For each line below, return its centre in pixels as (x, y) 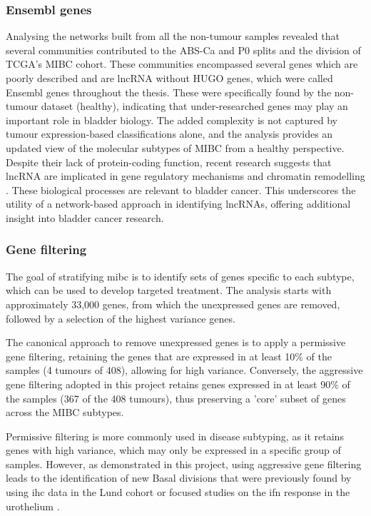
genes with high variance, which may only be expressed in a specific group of (173, 450)
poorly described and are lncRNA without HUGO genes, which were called (169, 78)
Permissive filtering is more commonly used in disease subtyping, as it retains (175, 436)
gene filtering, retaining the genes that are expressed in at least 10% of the (169, 356)
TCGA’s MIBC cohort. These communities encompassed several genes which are (182, 64)
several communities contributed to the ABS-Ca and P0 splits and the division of (183, 50)
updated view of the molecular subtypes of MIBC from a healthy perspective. (175, 147)
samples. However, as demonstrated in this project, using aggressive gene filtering (184, 464)
